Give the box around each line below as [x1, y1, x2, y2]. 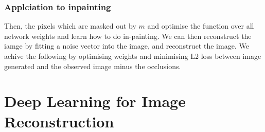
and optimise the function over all [147, 20, 254, 31]
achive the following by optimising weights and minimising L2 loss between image [4, 51, 261, 61]
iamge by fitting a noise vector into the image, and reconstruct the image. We [4, 40, 249, 51]
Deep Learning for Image [4, 91, 186, 112]
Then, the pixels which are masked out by [4, 20, 136, 31]
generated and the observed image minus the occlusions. [4, 60, 181, 71]
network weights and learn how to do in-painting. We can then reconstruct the [4, 30, 252, 41]
